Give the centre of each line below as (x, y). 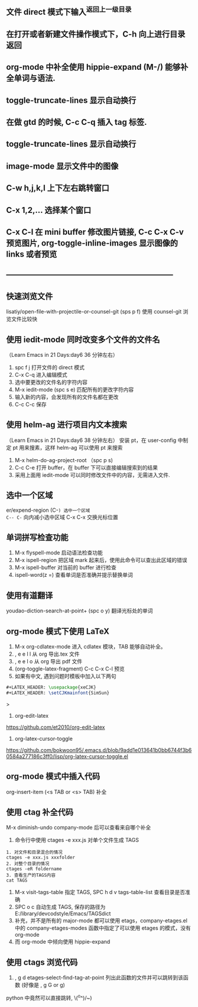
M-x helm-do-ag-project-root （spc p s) (64, 460)
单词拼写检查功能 (37, 537)
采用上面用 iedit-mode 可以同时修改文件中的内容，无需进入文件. (92, 475)
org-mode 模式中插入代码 (53, 777)
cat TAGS (17, 880)
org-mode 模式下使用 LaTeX (58, 631)
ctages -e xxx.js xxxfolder (41, 858)
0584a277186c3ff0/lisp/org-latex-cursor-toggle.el (67, 756)
